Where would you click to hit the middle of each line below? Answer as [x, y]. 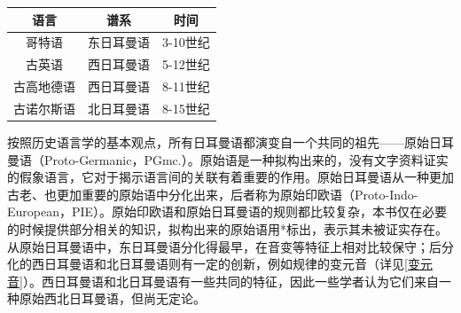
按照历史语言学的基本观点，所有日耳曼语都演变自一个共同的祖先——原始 [218, 141]
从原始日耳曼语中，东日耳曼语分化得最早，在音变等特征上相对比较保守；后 [224, 246]
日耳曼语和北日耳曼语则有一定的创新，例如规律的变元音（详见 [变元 [238, 264]
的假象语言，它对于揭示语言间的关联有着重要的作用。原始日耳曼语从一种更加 [230, 177]
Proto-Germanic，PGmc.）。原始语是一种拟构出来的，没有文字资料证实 [246, 159]
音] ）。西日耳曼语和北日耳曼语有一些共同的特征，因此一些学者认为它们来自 [223, 281]
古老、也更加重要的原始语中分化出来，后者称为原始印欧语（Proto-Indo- [213, 194]
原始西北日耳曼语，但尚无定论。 [112, 298]
